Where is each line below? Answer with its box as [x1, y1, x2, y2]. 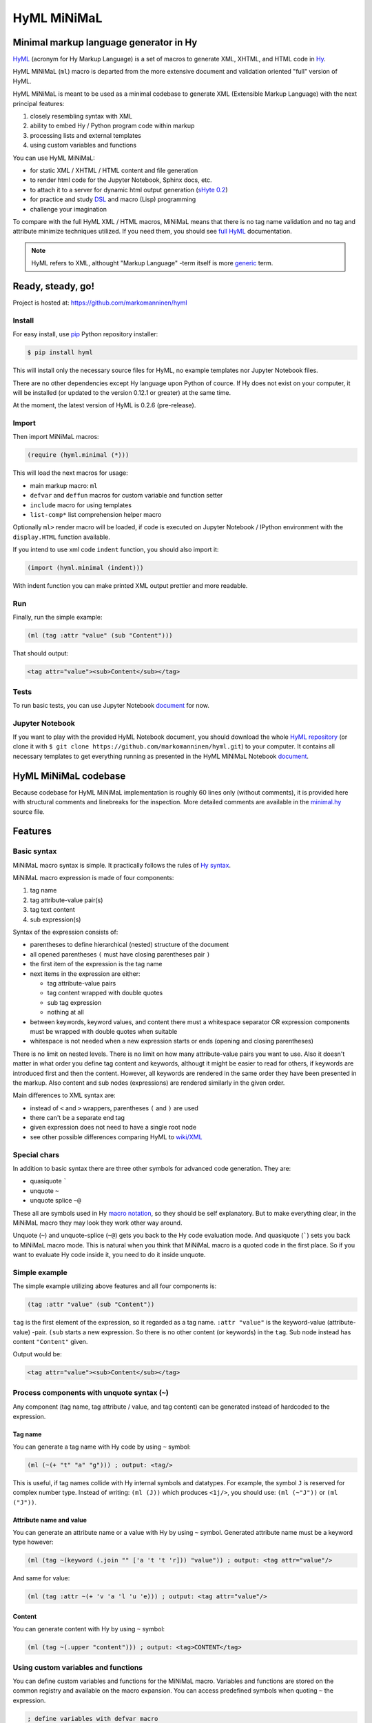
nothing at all [47, 1008, 84, 1017]
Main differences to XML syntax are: [12, 1091, 116, 1099]
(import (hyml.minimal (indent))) [27, 564, 144, 572]
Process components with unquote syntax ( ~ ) [12, 1387, 169, 1397]
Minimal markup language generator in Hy [12, 37, 198, 48]
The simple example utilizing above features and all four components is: [12, 1282, 217, 1290]
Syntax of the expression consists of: [12, 928, 118, 937]
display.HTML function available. [12, 533, 110, 541]
